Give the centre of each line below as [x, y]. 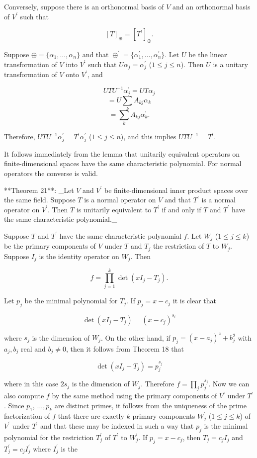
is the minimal [226, 425]
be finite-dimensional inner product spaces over [176, 190]
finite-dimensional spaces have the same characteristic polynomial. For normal [123, 163]
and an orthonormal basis [211, 6]
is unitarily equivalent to [114, 209]
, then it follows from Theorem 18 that [125, 349]
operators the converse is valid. [51, 173]
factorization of [27, 415]
